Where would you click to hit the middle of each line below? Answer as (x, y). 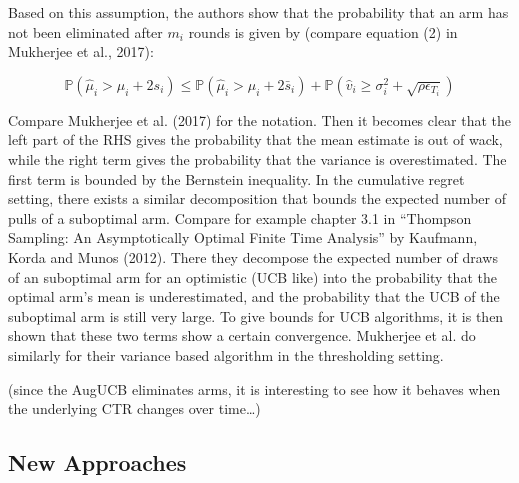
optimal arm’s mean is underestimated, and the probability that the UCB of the (254, 296)
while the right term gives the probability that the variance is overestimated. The (257, 158)
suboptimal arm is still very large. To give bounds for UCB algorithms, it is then (256, 315)
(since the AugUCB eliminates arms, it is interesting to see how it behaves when (254, 388)
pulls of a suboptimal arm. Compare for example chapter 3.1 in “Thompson (240, 217)
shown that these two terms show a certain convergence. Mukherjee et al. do (242, 335)
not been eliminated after (85, 31)
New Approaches (97, 462)
